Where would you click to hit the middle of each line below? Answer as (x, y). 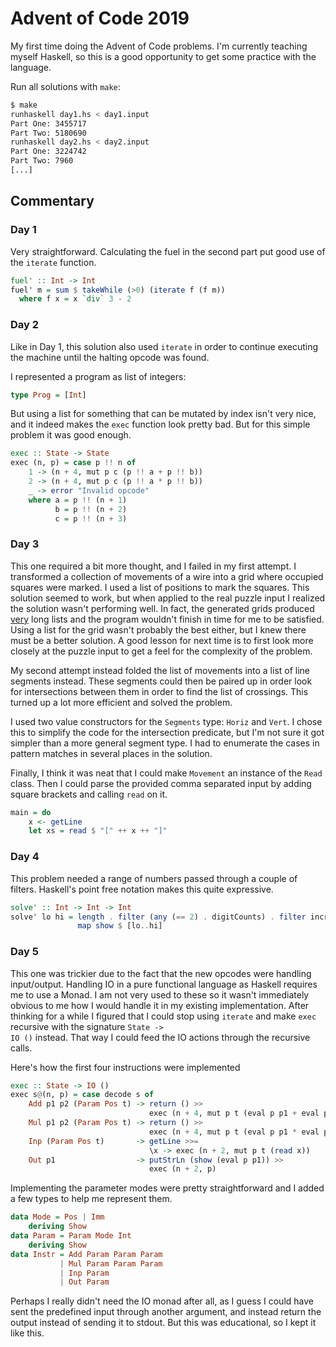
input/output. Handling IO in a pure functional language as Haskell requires (164, 984)
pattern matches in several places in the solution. (111, 753)
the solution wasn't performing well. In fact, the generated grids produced (162, 608)
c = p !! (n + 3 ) (91, 518)
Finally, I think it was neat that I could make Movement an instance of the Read (166, 773)
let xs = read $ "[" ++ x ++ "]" (98, 831)
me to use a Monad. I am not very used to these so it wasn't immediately (160, 994)
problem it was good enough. (71, 435)
